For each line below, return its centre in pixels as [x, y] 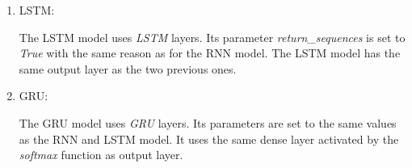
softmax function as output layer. [101, 155]
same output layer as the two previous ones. [128, 68]
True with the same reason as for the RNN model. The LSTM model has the [210, 53]
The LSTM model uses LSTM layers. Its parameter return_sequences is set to [212, 37]
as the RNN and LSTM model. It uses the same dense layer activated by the [209, 139]
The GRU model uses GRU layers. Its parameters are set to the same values [208, 122]
